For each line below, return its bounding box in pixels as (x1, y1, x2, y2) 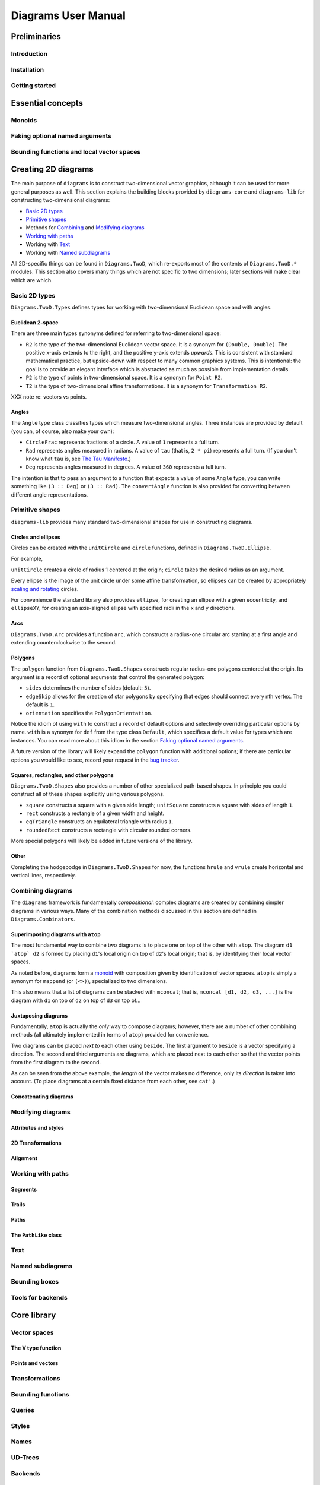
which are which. (11, 276, 53, 283)
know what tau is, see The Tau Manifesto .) (25, 455, 132, 462)
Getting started (11, 81, 56, 90)
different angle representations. (11, 491, 88, 498)
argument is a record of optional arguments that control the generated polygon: (11, 673, 205, 680)
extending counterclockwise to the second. (11, 639, 117, 646)
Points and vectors (11, 1360, 59, 1367)
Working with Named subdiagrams (25, 249, 111, 256)
